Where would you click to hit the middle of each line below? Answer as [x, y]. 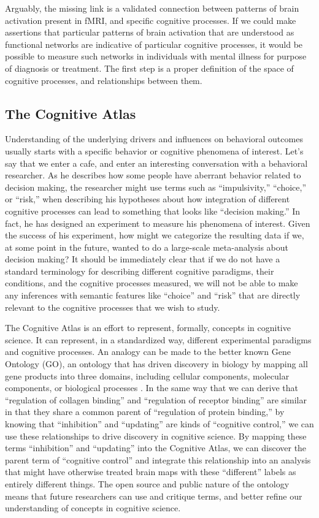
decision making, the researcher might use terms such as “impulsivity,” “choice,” [156, 187]
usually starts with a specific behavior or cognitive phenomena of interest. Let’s [154, 150]
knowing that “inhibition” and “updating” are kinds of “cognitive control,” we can [159, 424]
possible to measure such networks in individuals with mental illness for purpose [156, 56]
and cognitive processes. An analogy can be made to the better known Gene [148, 352]
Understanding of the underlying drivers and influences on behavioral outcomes [154, 139]
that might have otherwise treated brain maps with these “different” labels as [151, 472]
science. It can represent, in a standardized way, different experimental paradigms [158, 339]
